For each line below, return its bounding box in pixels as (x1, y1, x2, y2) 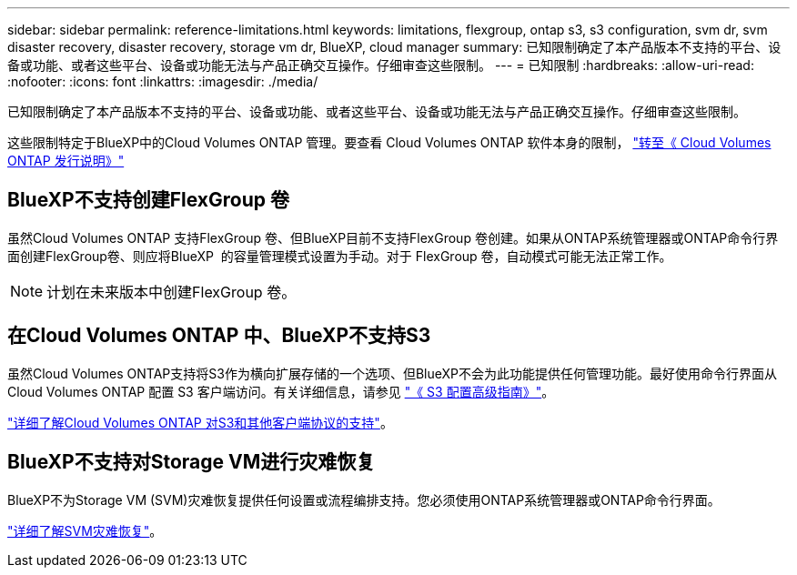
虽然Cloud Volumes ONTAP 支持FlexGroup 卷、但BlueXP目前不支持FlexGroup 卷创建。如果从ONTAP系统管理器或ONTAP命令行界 (7, 229, 779, 246)
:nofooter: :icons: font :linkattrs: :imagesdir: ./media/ (7, 74, 318, 89)
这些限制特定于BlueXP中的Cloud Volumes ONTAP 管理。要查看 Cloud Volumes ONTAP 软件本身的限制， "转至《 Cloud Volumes (7, 135, 772, 150)
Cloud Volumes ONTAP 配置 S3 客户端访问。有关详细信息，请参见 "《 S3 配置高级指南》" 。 (7, 383, 555, 399)
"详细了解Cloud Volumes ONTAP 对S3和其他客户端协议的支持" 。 (7, 414, 393, 430)
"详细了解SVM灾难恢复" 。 (7, 522, 163, 539)
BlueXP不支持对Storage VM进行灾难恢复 (7, 450, 376, 474)
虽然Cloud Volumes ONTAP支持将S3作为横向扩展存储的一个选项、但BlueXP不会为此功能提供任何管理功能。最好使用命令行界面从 (7, 365, 777, 381)
